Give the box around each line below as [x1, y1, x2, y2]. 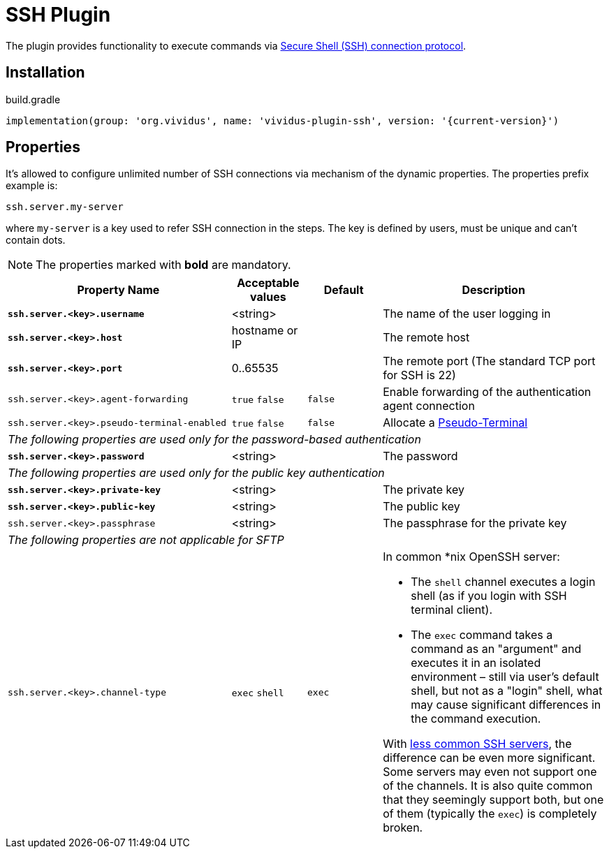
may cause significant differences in [411, 698, 601, 712]
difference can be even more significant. [383, 751, 596, 765]
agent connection [383, 399, 475, 413]
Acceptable [237, 276, 300, 290]
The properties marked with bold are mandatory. [36, 258, 291, 272]
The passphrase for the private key [383, 516, 567, 531]
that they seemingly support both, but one [383, 793, 604, 807]
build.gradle [6, 93, 61, 105]
